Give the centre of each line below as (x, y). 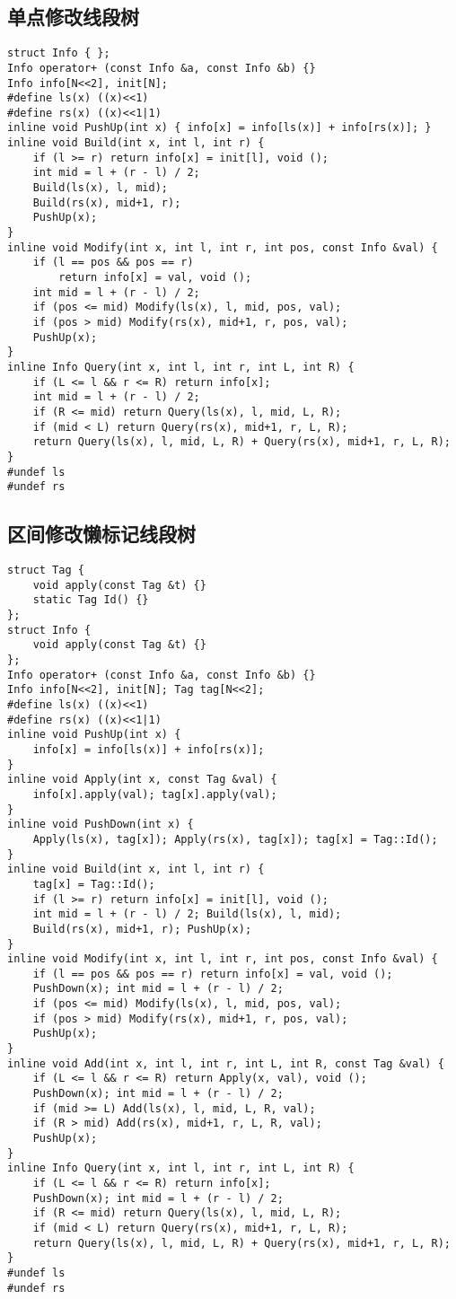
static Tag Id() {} (91, 600)
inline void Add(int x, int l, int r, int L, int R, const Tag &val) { (226, 1063)
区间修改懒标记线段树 (101, 534)
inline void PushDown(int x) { (101, 825)
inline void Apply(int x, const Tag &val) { (142, 780)
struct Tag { (46, 571)
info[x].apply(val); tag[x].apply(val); (155, 794)
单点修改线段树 (73, 17)
